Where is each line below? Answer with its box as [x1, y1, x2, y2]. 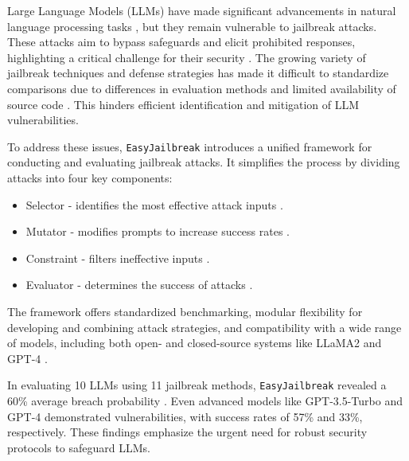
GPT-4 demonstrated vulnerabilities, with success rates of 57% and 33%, [7, 408, 363, 424]
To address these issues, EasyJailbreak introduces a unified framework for [7, 138, 372, 154]
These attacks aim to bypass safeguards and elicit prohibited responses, [7, 33, 356, 50]
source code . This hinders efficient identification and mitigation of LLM [7, 96, 360, 112]
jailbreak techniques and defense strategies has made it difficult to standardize [7, 64, 389, 81]
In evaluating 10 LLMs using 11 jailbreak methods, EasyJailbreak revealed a [7, 377, 387, 393]
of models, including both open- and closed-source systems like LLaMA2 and [7, 334, 382, 351]
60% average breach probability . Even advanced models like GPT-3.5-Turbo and [7, 393, 403, 408]
